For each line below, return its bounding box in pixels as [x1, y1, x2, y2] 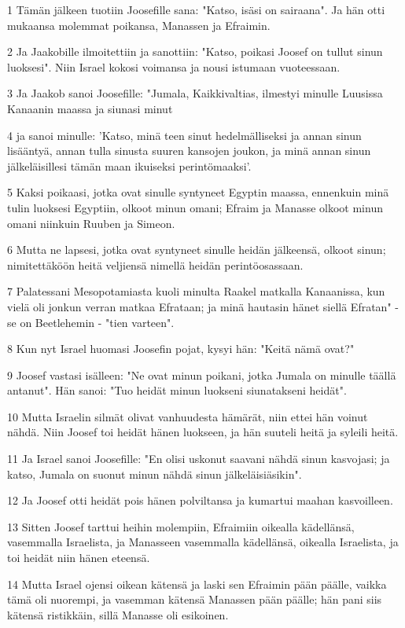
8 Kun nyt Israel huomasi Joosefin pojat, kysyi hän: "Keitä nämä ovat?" [7, 340, 355, 357]
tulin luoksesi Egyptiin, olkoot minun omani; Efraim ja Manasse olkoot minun [7, 199, 383, 215]
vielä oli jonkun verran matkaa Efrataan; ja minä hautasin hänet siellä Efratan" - [7, 298, 399, 314]
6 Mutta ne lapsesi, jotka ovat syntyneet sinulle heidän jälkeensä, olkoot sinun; [7, 241, 386, 258]
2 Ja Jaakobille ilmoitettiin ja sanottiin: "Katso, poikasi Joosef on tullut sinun [7, 43, 383, 60]
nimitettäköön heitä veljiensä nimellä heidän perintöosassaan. [7, 256, 304, 273]
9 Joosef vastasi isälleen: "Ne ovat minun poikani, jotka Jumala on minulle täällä [7, 366, 396, 383]
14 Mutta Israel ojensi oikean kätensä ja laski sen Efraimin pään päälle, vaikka [7, 575, 387, 592]
